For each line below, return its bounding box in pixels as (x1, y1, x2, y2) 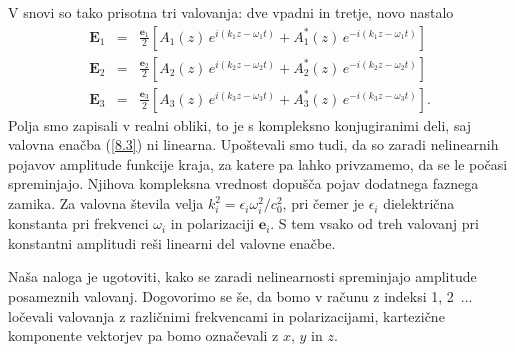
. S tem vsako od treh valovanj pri (270, 213, 479, 234)
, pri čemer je (282, 193, 364, 214)
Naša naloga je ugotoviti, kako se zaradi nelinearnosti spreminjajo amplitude (8, 266, 477, 287)
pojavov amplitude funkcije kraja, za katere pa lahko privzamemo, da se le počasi (8, 153, 508, 174)
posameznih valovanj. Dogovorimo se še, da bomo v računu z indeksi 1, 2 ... (8, 286, 473, 306)
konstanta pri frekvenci (8, 213, 149, 234)
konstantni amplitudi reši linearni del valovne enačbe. (8, 232, 336, 253)
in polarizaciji (170, 213, 255, 234)
